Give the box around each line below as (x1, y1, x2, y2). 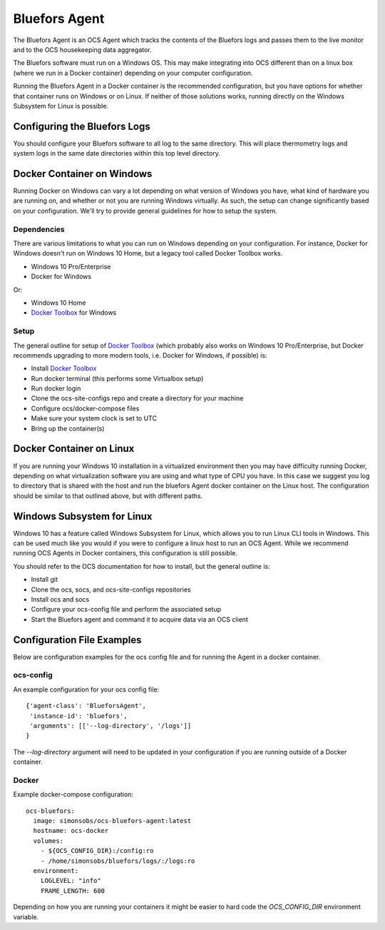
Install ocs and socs (31, 595, 90, 603)
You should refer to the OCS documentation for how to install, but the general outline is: (13, 562, 270, 570)
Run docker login (31, 384, 81, 393)
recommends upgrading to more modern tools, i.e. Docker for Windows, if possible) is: (13, 350, 267, 360)
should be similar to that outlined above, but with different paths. (13, 491, 203, 500)
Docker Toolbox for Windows (31, 308, 117, 317)
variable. (13, 912, 39, 921)
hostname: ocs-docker (33, 827, 109, 835)
